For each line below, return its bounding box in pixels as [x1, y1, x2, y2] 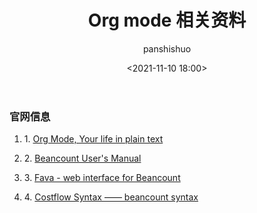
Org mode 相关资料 [87, 9, 247, 32]
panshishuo [142, 42, 192, 55]
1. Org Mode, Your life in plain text [23, 133, 164, 145]
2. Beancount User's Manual [23, 152, 142, 165]
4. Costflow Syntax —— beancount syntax [23, 191, 199, 203]
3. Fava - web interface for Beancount [23, 172, 181, 184]
